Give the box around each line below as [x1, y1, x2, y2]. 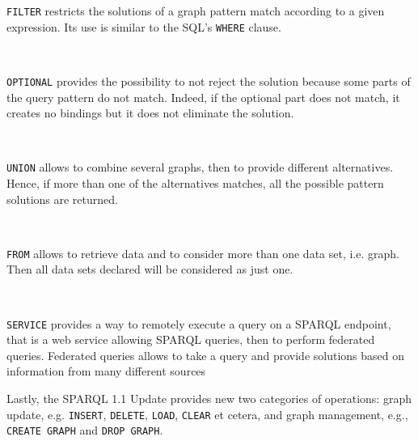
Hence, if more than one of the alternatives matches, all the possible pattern [6, 175, 384, 191]
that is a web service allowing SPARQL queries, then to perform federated [6, 331, 375, 348]
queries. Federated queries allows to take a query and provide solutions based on [6, 346, 405, 363]
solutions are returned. [6, 190, 118, 207]
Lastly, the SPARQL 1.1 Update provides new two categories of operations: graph [6, 390, 412, 407]
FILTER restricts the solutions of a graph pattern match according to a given [6, 2, 385, 19]
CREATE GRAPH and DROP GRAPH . [6, 422, 163, 439]
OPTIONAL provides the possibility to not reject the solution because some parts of [6, 72, 411, 89]
